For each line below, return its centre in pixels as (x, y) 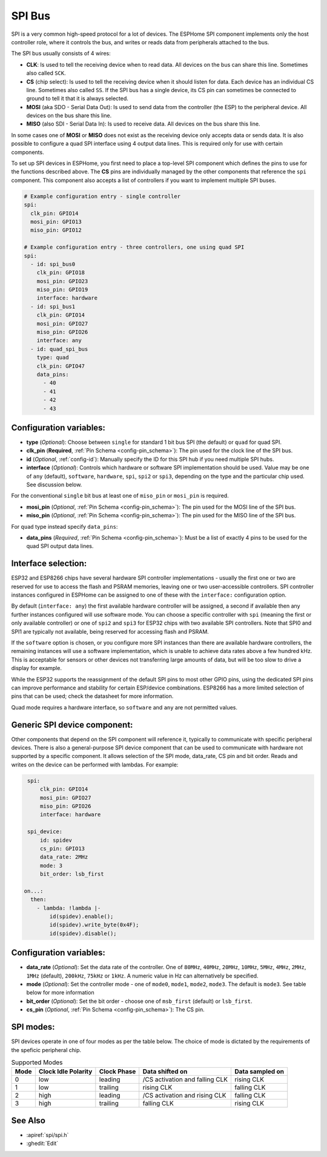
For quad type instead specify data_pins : (64, 526)
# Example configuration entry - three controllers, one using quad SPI (134, 247)
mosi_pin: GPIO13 (56, 222)
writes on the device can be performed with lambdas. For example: (95, 765)
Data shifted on (165, 1071)
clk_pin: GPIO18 (61, 273)
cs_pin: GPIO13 (62, 848)
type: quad (53, 357)
